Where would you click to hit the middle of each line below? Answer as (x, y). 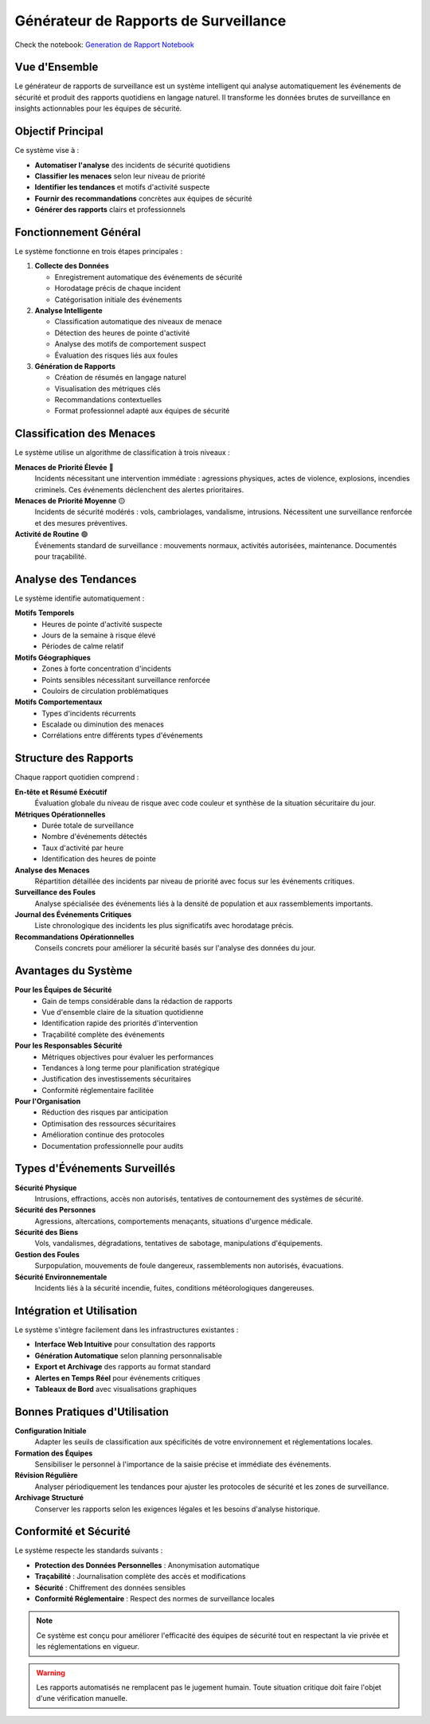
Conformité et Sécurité (72, 1532)
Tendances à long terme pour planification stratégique (131, 1068)
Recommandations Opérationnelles (74, 937)
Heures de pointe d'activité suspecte (102, 624)
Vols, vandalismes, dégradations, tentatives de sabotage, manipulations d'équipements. (178, 1244)
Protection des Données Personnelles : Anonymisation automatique (147, 1565)
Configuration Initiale (51, 1431)
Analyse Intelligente (68, 310)
